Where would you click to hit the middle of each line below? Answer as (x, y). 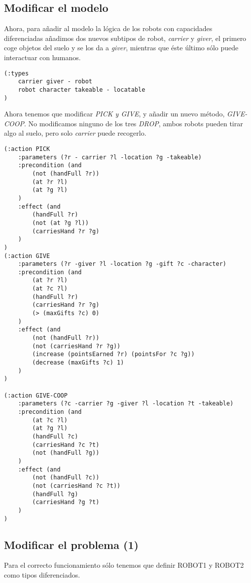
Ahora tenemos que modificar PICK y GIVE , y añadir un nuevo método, (114, 114)
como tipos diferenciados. (42, 574)
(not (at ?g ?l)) (60, 223)
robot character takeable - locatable (82, 90)
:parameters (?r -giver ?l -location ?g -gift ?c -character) (122, 264)
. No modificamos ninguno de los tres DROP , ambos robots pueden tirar (134, 123)
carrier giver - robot (55, 82)
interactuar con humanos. (42, 57)
